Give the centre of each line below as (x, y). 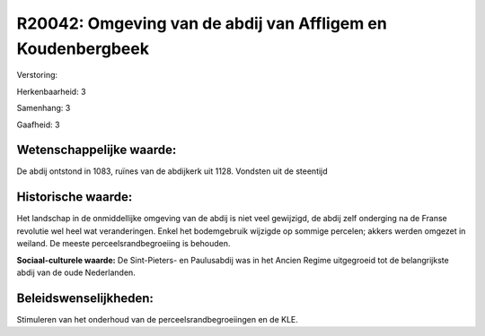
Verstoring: (37, 75)
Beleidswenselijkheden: (85, 298)
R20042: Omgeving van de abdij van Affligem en (202, 23)
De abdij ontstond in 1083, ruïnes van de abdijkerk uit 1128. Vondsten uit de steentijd (172, 171)
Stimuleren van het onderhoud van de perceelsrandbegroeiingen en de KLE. (157, 319)
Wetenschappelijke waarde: (97, 150)
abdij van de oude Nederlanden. (76, 272)
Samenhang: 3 (44, 108)
